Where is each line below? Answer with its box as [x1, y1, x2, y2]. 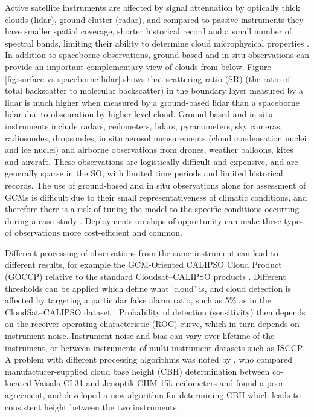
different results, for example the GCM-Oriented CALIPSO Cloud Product [5, 258, 282, 271]
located [5, 377, 31, 389]
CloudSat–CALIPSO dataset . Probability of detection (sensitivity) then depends [5, 305, 306, 318]
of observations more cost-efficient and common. [5, 226, 182, 239]
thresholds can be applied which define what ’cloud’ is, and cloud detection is [5, 282, 292, 294]
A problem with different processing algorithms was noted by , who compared [5, 353, 293, 366]
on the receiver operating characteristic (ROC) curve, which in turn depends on [5, 317, 300, 330]
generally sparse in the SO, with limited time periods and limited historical [5, 167, 283, 179]
